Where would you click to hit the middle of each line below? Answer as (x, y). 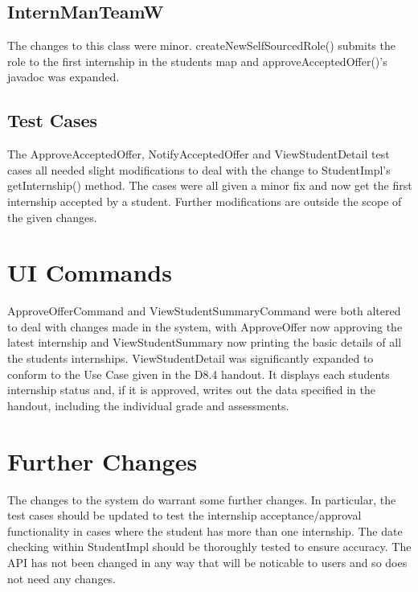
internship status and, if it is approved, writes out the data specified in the (191, 390)
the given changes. (52, 217)
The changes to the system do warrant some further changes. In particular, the (202, 499)
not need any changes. (62, 578)
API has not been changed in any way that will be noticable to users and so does (207, 562)
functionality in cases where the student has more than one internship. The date (205, 530)
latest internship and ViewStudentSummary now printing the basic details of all (205, 342)
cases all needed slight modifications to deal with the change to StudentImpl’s (199, 169)
